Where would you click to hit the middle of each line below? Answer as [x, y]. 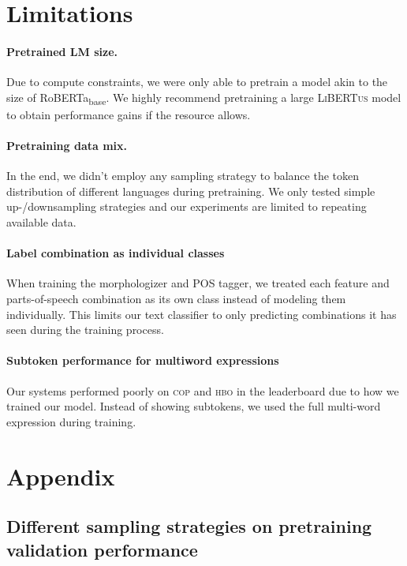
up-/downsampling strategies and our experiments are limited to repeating [187, 206]
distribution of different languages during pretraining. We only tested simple [191, 191]
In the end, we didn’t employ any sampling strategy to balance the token [183, 176]
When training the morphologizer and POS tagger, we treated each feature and [198, 283]
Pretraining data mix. [67, 146]
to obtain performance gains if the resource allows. [129, 114]
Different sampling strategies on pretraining [189, 526]
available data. [41, 222]
